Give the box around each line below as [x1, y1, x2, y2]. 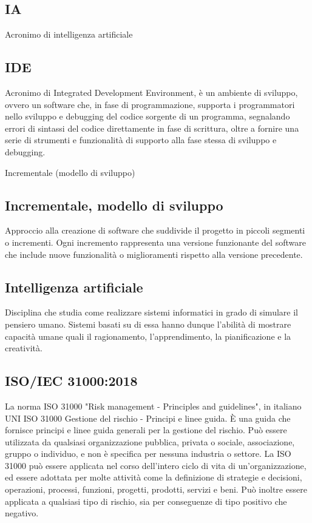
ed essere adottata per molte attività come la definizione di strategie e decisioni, [5, 471, 302, 484]
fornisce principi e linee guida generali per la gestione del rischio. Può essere [5, 423, 287, 436]
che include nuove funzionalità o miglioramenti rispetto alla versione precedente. [5, 248, 303, 260]
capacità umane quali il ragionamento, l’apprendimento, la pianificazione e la [5, 329, 291, 342]
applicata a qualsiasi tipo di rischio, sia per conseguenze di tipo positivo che [5, 494, 287, 507]
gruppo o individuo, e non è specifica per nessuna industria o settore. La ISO [5, 447, 291, 460]
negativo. [5, 507, 39, 519]
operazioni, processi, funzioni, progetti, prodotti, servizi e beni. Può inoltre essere [5, 483, 307, 496]
